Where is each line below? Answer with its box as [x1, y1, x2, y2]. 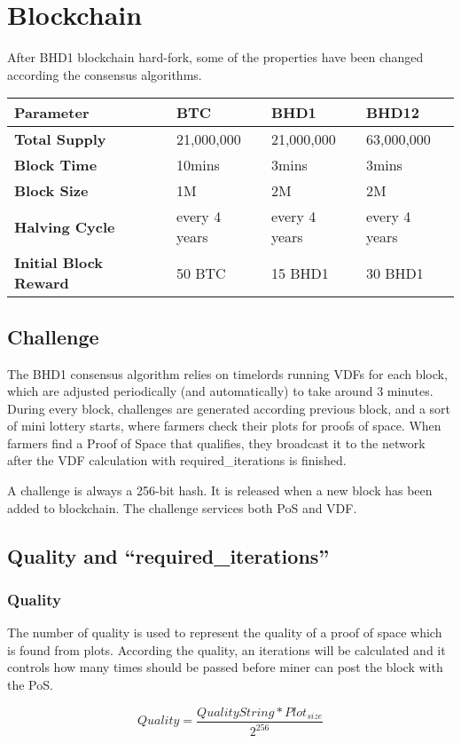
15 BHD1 [270, 262, 329, 283]
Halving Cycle [14, 216, 115, 237]
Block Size [14, 180, 89, 202]
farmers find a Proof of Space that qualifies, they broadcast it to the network [7, 433, 426, 452]
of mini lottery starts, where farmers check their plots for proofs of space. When [7, 416, 441, 435]
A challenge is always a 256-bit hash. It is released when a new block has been [7, 481, 433, 500]
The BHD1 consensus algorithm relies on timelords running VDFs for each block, [7, 364, 448, 383]
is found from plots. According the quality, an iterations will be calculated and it [7, 640, 446, 659]
